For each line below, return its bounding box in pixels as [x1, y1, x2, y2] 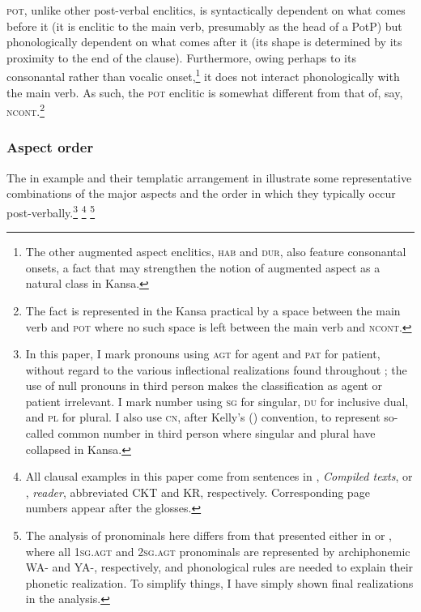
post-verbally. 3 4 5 [6, 201, 96, 220]
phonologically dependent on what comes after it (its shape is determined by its [6, 33, 402, 50]
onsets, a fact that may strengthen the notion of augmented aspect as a [25, 259, 381, 276]
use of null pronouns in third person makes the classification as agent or [25, 377, 382, 394]
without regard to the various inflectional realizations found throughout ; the [25, 361, 407, 378]
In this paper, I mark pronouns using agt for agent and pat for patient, [25, 345, 381, 362]
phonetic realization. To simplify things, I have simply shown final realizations [25, 574, 414, 591]
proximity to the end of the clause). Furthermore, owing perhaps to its [6, 49, 356, 66]
